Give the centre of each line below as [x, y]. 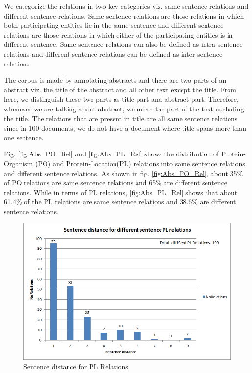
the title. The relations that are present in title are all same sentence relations [121, 118]
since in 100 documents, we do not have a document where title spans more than [125, 128]
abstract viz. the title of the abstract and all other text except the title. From [120, 89]
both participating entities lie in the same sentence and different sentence [114, 25]
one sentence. [24, 137]
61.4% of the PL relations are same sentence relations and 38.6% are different [120, 202]
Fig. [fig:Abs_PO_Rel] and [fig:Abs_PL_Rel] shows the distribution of [112, 154]
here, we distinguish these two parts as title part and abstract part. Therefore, [121, 99]
